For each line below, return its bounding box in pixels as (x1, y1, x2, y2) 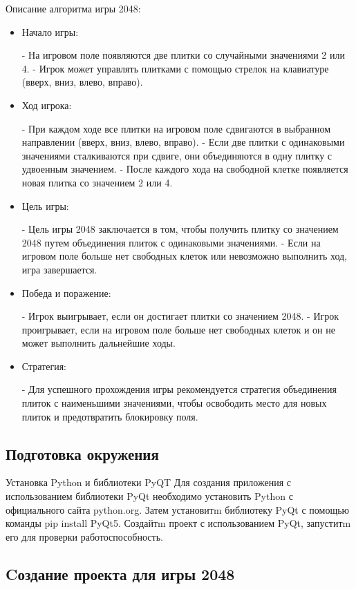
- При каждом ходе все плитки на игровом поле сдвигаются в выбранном (21, 121, 331, 135)
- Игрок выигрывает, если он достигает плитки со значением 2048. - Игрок (21, 309, 339, 323)
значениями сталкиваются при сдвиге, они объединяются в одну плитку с (21, 148, 332, 162)
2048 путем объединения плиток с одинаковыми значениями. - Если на (21, 235, 321, 249)
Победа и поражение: (21, 285, 111, 300)
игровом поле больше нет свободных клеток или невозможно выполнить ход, (21, 249, 348, 263)
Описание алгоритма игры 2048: (6, 1, 141, 15)
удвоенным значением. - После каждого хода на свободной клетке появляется (21, 162, 348, 176)
